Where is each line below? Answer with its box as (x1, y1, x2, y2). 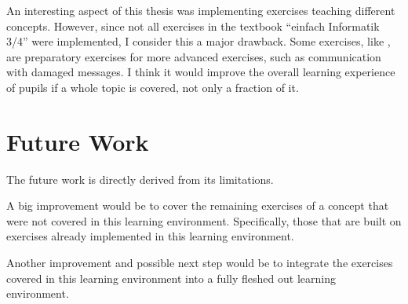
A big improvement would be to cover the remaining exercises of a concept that (6, 197, 389, 214)
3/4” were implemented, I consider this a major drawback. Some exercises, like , (6, 33, 391, 49)
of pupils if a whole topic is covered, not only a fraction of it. (6, 79, 299, 95)
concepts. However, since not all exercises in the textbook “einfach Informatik (6, 17, 380, 34)
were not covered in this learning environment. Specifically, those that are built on (6, 212, 402, 229)
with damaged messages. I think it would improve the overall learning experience (6, 64, 395, 80)
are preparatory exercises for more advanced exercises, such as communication (6, 48, 381, 64)
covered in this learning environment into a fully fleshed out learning (6, 269, 336, 286)
